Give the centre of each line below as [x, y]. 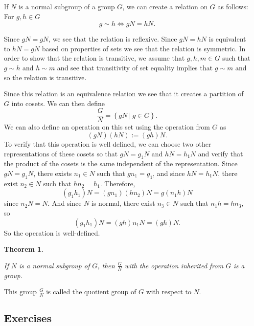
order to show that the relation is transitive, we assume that [94, 58]
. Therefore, [117, 183]
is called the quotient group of [91, 292]
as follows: [233, 6]
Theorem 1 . [24, 249]
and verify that [220, 153]
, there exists [53, 173]
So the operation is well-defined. [52, 232]
